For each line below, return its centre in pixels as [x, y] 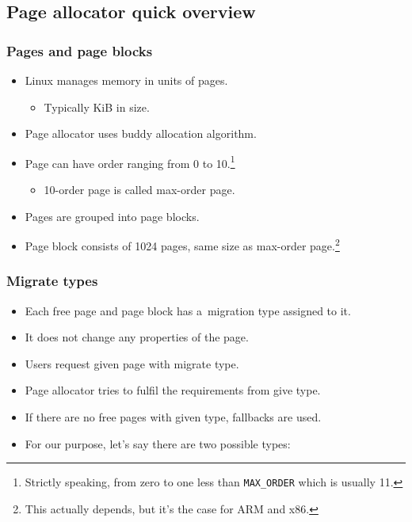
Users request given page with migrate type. [132, 363]
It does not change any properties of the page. [137, 337]
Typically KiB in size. [97, 107]
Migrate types [52, 281]
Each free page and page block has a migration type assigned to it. [188, 310]
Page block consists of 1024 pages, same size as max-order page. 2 [182, 244]
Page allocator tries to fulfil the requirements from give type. [173, 390]
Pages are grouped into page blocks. [112, 216]
